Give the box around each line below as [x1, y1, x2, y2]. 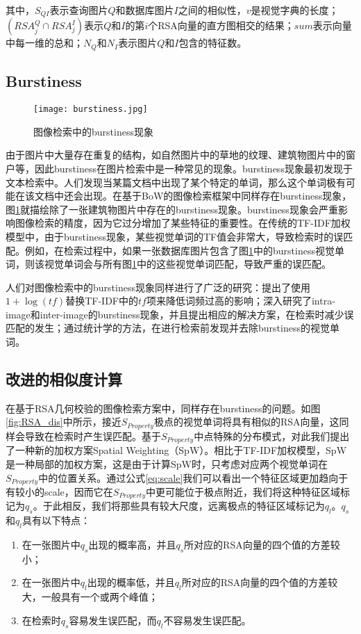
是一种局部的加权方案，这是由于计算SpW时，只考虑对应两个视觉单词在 [6, 456, 328, 471]
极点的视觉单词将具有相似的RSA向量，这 [153, 414, 339, 429]
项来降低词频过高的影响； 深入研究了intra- [146, 293, 335, 308]
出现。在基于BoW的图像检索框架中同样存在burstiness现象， [83, 188, 352, 203]
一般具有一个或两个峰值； [41, 590, 158, 604]
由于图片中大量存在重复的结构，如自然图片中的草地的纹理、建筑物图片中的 [6, 147, 346, 162]
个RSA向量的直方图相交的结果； [148, 18, 294, 33]
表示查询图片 [49, 3, 108, 17]
